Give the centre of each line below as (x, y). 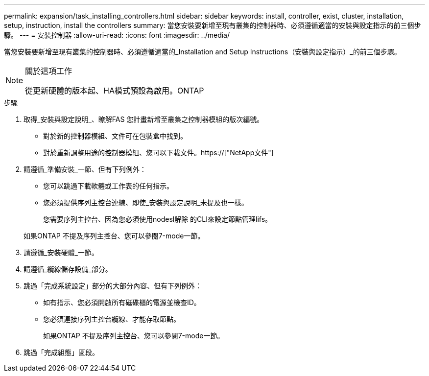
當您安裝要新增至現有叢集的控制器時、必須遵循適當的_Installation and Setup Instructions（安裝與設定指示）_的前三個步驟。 (203, 52)
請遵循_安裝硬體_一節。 (61, 252)
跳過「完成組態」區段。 (61, 352)
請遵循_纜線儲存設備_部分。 (68, 269)
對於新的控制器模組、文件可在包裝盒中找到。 (115, 136)
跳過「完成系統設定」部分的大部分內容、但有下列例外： (113, 286)
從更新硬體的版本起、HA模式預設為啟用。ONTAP (115, 91)
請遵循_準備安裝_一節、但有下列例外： (85, 169)
